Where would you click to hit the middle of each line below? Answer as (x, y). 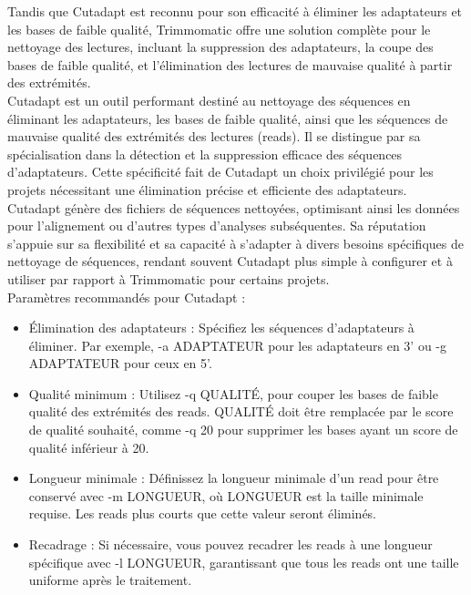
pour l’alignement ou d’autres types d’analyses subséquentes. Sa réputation (217, 226)
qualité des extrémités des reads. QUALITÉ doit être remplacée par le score (241, 411)
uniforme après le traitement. (110, 580)
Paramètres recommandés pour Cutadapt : (127, 297)
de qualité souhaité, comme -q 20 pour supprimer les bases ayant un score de (243, 430)
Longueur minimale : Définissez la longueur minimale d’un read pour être (234, 478)
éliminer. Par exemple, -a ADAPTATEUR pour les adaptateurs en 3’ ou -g (238, 345)
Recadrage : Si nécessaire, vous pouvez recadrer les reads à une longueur (230, 544)
